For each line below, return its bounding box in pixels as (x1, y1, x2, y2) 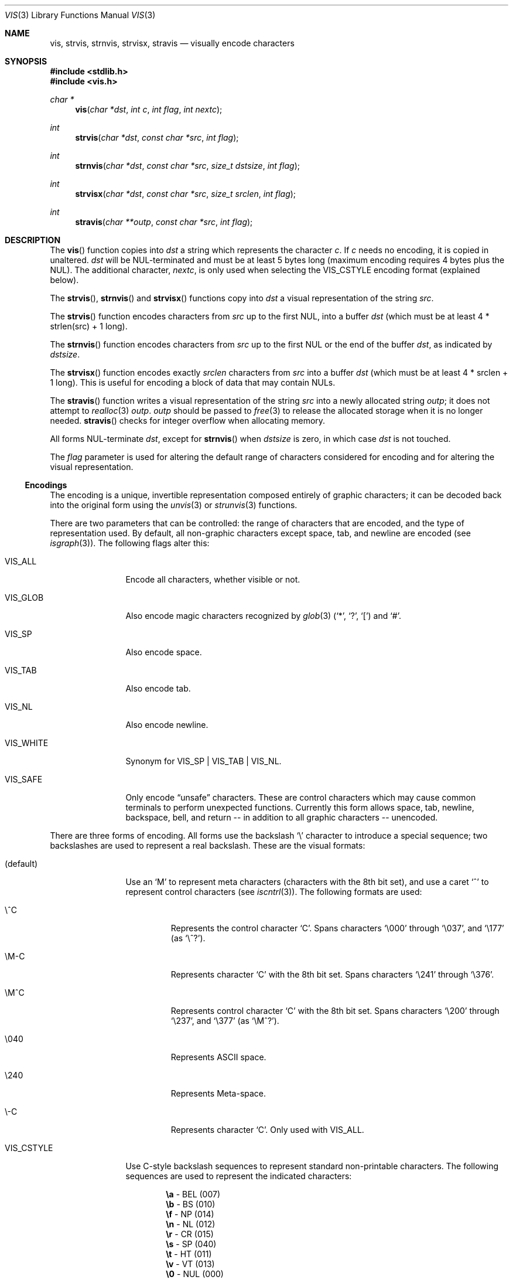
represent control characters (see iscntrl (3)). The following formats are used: (125, 887, 422, 897)
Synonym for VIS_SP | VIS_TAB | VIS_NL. (125, 756, 282, 766)
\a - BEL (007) (166, 1189, 221, 1199)
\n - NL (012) (166, 1219, 216, 1229)
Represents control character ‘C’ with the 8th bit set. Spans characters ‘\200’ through (170, 1006, 500, 1016)
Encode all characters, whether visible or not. (125, 574, 300, 584)
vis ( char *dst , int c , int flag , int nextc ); (75, 104, 223, 114)
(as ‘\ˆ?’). (170, 933, 206, 943)
